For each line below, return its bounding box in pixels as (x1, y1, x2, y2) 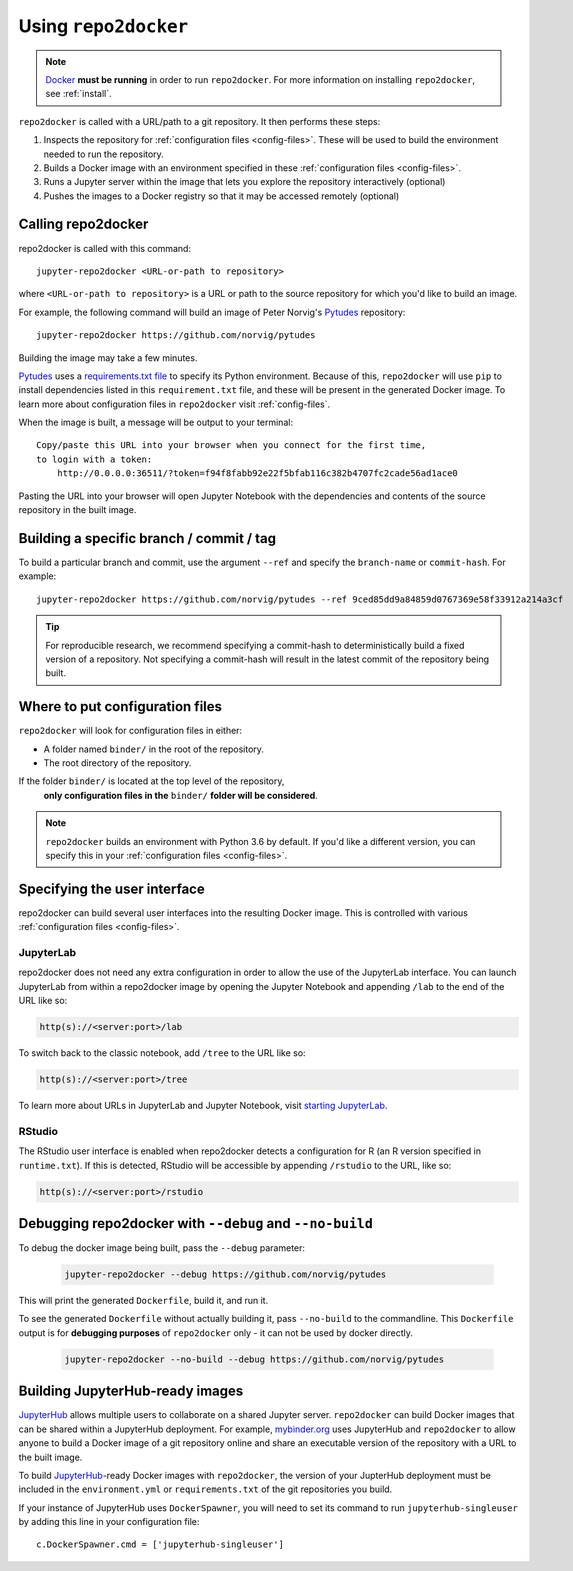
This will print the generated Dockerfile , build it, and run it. (18, 1295, 269, 1307)
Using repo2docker (18, 15, 189, 37)
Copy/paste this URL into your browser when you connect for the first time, (36, 440, 427, 451)
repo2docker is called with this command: (18, 242, 192, 254)
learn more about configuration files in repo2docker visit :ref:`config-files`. (18, 398, 331, 410)
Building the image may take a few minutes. (18, 351, 198, 364)
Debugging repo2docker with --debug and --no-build (18, 1215, 374, 1232)
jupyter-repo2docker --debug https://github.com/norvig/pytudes (64, 1269, 387, 1280)
